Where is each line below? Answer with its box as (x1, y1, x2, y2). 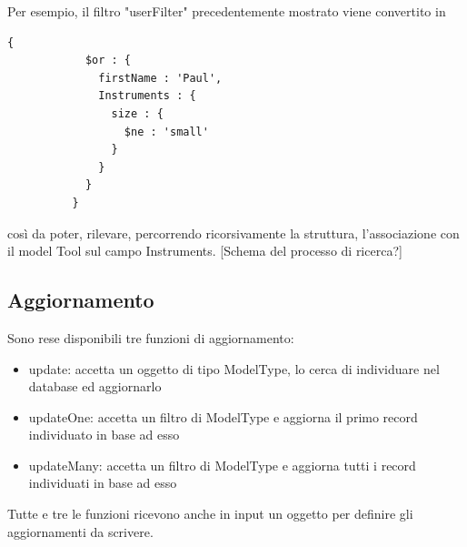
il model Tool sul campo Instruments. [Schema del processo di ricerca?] (7, 241, 402, 260)
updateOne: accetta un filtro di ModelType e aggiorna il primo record (28, 407, 418, 426)
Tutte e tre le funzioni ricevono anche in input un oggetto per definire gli (7, 504, 413, 523)
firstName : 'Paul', (98, 71, 223, 85)
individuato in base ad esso (28, 425, 180, 444)
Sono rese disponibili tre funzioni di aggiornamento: (7, 328, 294, 347)
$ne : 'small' (124, 125, 209, 138)
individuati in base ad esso (28, 473, 177, 492)
